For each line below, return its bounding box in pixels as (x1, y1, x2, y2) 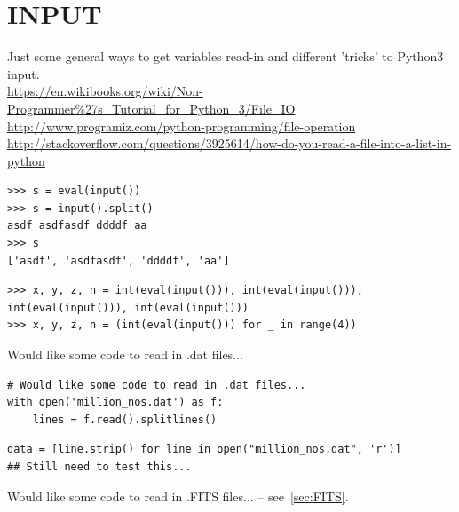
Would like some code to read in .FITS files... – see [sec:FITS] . (7, 486, 349, 505)
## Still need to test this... (7, 461, 192, 473)
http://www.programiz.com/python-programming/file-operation (7, 116, 356, 135)
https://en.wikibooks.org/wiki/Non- (7, 82, 203, 100)
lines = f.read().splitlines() (32, 413, 218, 426)
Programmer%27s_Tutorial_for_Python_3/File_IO (7, 98, 296, 117)
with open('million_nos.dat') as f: (7, 396, 224, 409)
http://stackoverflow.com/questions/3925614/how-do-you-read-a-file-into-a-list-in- (7, 134, 452, 153)
